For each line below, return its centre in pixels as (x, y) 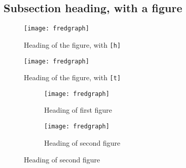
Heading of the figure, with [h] (72, 44)
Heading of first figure (78, 110)
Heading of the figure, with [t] (72, 77)
